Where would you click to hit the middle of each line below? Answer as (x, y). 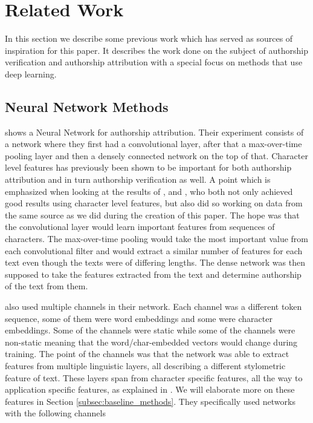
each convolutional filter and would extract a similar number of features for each (154, 250)
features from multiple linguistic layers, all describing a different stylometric (145, 365)
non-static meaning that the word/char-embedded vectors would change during (151, 342)
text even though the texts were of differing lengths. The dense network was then (155, 262)
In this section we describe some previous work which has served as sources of (149, 38)
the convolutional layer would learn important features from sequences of (140, 227)
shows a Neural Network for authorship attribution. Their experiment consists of (154, 132)
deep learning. (31, 74)
